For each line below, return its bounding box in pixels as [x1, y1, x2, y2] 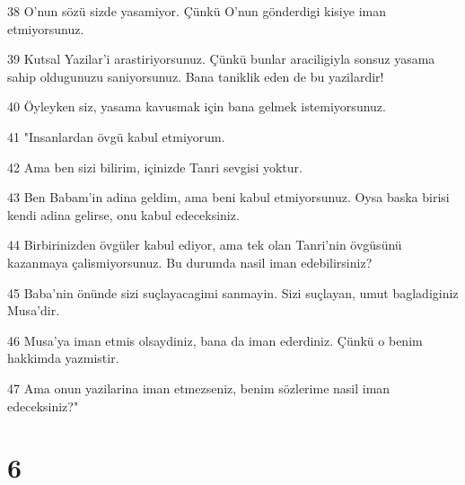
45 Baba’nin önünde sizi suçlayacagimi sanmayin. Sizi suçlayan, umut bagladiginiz [7, 283, 459, 302]
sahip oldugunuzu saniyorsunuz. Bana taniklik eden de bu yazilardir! [7, 66, 384, 85]
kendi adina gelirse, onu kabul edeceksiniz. [7, 205, 240, 224]
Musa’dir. [7, 301, 60, 320]
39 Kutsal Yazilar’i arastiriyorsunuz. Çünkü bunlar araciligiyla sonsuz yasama [7, 49, 435, 68]
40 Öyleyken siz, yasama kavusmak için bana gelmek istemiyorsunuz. [7, 97, 386, 116]
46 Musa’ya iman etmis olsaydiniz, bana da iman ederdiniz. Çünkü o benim [7, 331, 423, 349]
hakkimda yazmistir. [7, 348, 119, 367]
